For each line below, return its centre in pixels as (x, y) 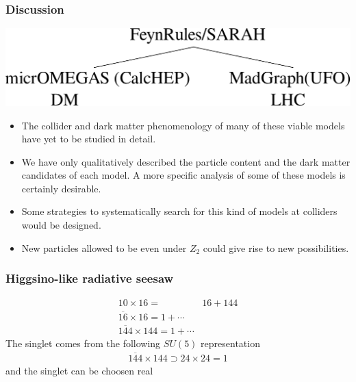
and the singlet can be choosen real (79, 370)
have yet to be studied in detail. (89, 139)
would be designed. (61, 225)
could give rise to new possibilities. (276, 247)
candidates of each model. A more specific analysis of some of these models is (183, 175)
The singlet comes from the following (83, 343)
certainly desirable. (61, 188)
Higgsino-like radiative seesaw (90, 278)
